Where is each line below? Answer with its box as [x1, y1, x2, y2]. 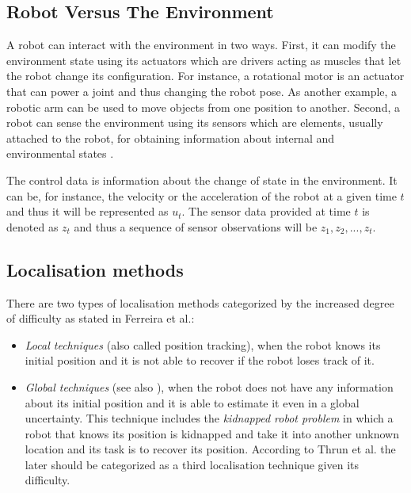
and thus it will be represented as [6, 203, 169, 220]
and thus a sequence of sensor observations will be [74, 218, 318, 235]
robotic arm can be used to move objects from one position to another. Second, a [6, 98, 400, 115]
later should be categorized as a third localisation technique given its [25, 456, 359, 472]
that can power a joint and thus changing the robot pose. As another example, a [6, 82, 398, 99]
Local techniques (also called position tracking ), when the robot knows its [25, 336, 381, 353]
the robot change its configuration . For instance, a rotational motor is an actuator [6, 67, 405, 84]
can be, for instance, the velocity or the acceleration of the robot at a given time [6, 187, 397, 204]
